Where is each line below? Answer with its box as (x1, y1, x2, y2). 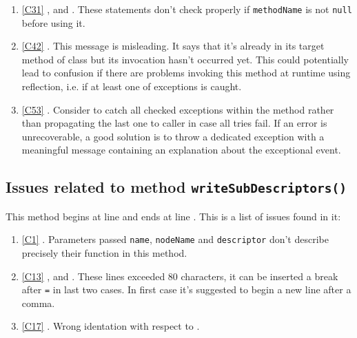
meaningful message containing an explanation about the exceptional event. (21, 142, 341, 157)
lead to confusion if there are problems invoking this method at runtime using (21, 65, 351, 80)
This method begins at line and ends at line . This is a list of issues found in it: (6, 209, 341, 223)
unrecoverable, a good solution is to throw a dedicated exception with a (21, 129, 325, 143)
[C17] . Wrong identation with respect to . (21, 319, 200, 333)
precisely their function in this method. (21, 246, 187, 260)
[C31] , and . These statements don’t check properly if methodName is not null (21, 2, 352, 16)
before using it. (21, 15, 85, 30)
